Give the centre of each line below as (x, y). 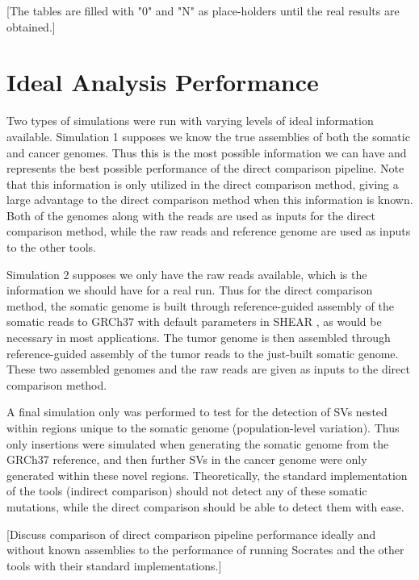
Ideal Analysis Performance (163, 82)
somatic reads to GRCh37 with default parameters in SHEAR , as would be (194, 321)
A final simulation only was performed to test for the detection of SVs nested (197, 412)
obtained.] (31, 26)
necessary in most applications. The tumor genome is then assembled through (199, 338)
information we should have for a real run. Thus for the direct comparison (190, 290)
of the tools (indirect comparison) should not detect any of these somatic (187, 491)
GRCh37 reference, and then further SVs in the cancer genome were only (187, 459)
